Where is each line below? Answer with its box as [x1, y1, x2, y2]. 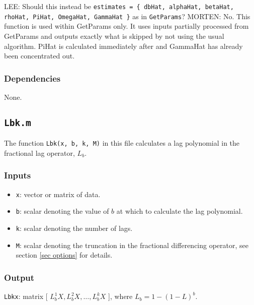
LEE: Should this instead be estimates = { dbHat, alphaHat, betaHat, [4, 1, 234, 11]
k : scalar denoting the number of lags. [16, 223, 133, 233]
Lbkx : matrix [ [4, 291, 48, 301]
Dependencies [4, 72, 61, 84]
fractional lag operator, [4, 147, 75, 158]
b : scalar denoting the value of [16, 206, 109, 216]
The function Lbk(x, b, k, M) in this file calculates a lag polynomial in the [4, 138, 240, 148]
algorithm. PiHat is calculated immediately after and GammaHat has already [4, 40, 243, 51]
